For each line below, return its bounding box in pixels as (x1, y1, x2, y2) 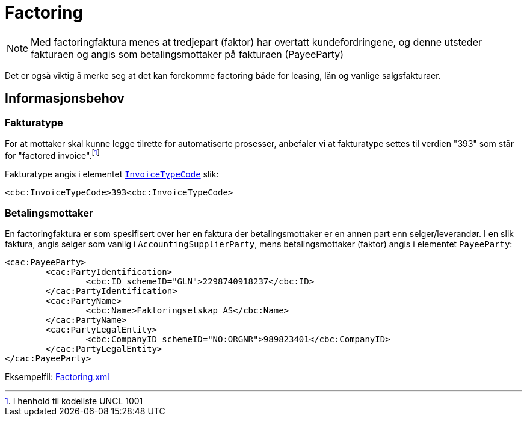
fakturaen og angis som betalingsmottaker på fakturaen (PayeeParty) (31, 48, 344, 60)
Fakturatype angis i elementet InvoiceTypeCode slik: (5, 168, 219, 179)
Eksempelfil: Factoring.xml (5, 372, 109, 383)
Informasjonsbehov (5, 91, 125, 106)
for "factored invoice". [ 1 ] (5, 148, 100, 161)
